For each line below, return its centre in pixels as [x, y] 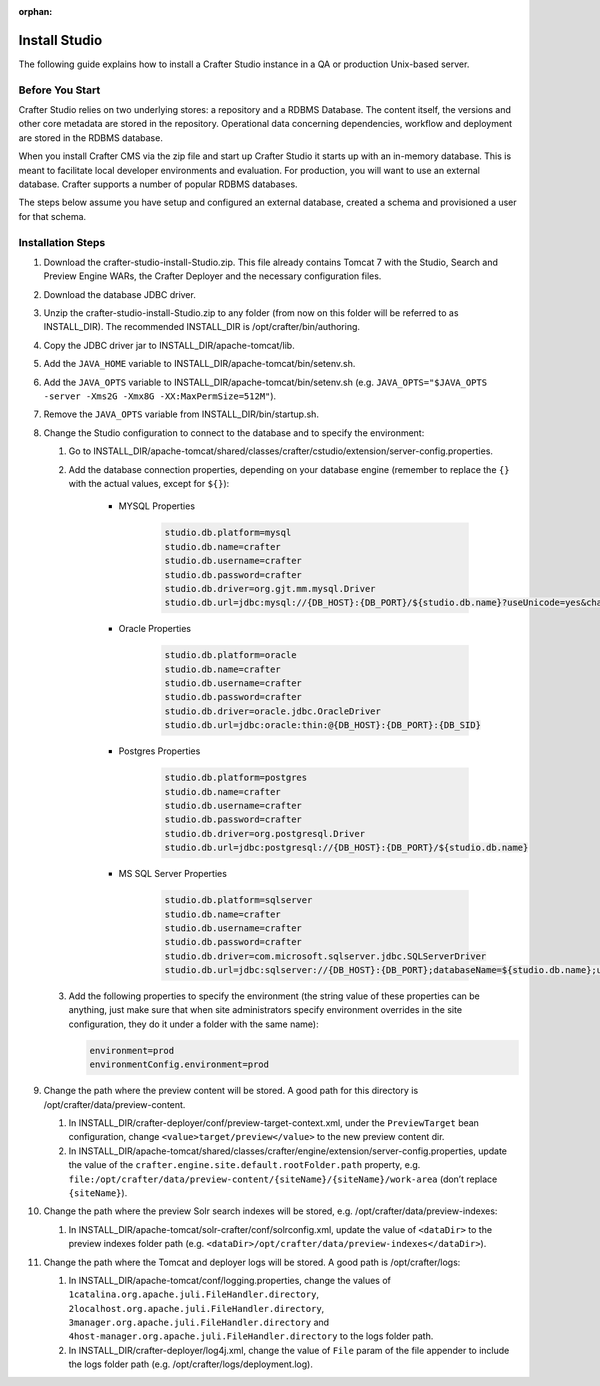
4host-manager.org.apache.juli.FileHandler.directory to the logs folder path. [251, 1336]
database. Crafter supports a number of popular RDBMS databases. [158, 184]
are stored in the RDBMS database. [91, 137]
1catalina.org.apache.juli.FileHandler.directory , [194, 1294]
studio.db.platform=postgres [236, 778]
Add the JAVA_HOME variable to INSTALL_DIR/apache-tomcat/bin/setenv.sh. [199, 364]
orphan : [35, 11]
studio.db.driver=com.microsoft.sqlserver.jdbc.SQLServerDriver [325, 956]
